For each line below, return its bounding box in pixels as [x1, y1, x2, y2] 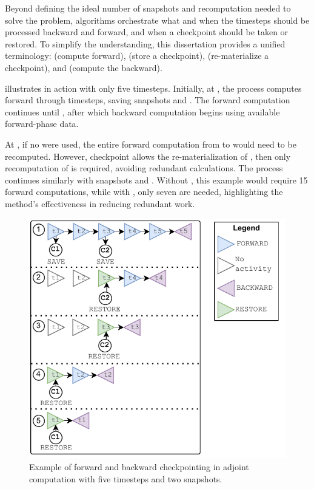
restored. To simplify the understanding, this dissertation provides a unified [5, 37, 286, 50]
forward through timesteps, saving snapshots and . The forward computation [5, 94, 290, 106]
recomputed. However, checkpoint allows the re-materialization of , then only [5, 149, 291, 162]
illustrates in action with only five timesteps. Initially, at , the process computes [5, 81, 302, 94]
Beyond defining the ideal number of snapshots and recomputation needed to [5, 2, 291, 14]
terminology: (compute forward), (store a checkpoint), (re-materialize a [5, 49, 269, 62]
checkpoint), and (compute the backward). [5, 61, 162, 74]
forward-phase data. [5, 117, 79, 130]
